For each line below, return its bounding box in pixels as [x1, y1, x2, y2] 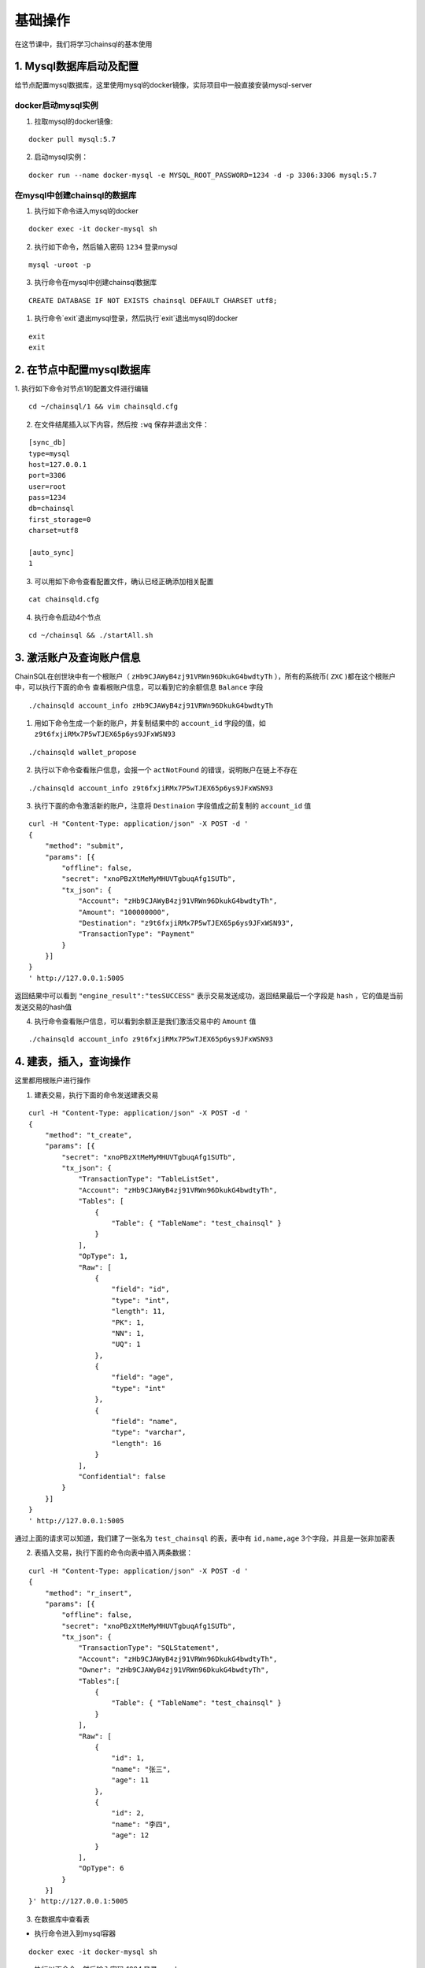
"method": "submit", [44, 842, 124, 850]
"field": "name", [111, 1417, 179, 1426]
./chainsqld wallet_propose [28, 748, 137, 756]
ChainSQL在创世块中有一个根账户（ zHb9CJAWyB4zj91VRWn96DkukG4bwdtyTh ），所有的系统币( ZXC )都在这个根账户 [14, 671, 397, 681]
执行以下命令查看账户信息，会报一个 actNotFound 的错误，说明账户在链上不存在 [34, 765, 298, 775]
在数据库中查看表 [34, 1914, 90, 1924]
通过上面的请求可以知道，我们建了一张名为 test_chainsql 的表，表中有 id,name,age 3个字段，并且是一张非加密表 [14, 1533, 395, 1543]
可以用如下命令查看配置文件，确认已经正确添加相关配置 [34, 576, 214, 586]
